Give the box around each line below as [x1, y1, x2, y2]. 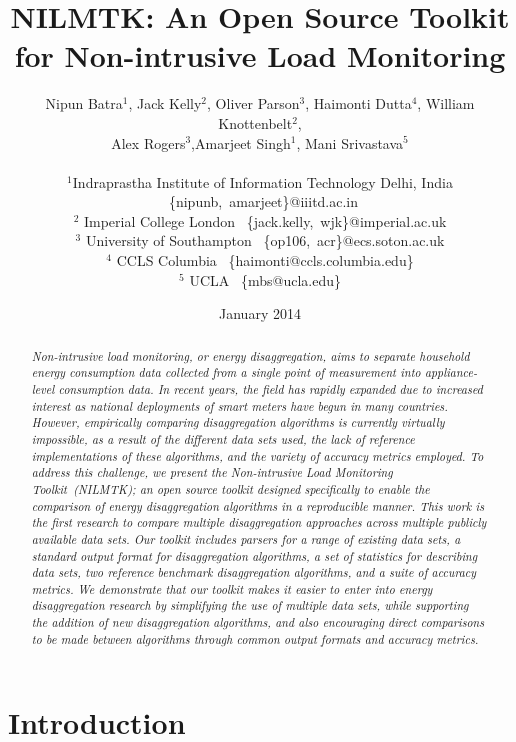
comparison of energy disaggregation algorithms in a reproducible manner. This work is [31, 497, 485, 514]
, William [417, 93, 475, 114]
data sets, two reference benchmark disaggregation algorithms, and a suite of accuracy [31, 564, 477, 581]
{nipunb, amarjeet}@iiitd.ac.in [168, 191, 359, 212]
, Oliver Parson [207, 93, 300, 114]
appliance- [424, 364, 478, 381]
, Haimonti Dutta [305, 93, 412, 114]
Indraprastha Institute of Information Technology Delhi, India [72, 171, 453, 192]
